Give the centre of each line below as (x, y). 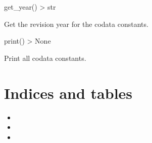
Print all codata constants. (45, 58)
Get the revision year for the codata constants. (76, 24)
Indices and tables (68, 93)
